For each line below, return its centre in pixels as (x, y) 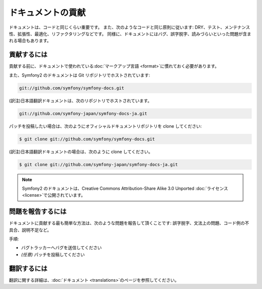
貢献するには (28, 55)
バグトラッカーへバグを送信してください (61, 248)
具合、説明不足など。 (30, 230)
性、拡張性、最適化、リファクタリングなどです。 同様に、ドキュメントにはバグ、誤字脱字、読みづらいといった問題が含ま (130, 34)
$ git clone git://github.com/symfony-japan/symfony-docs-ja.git (98, 164)
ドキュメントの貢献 (47, 13)
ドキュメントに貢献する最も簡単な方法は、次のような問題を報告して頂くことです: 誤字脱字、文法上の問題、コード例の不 (129, 223)
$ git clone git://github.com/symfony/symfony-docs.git (87, 139)
